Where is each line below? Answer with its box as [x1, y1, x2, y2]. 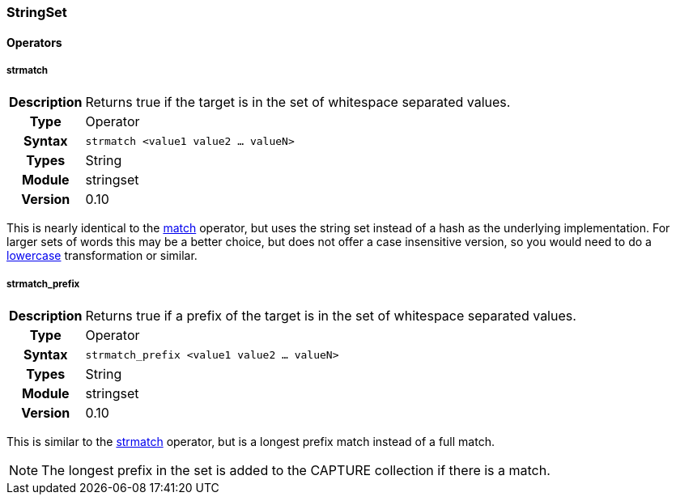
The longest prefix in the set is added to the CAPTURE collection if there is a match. [41, 462, 551, 479]
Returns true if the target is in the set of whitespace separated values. [85, 94, 511, 111]
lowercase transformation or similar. [6, 248, 198, 263]
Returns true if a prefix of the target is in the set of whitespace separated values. [85, 308, 576, 325]
